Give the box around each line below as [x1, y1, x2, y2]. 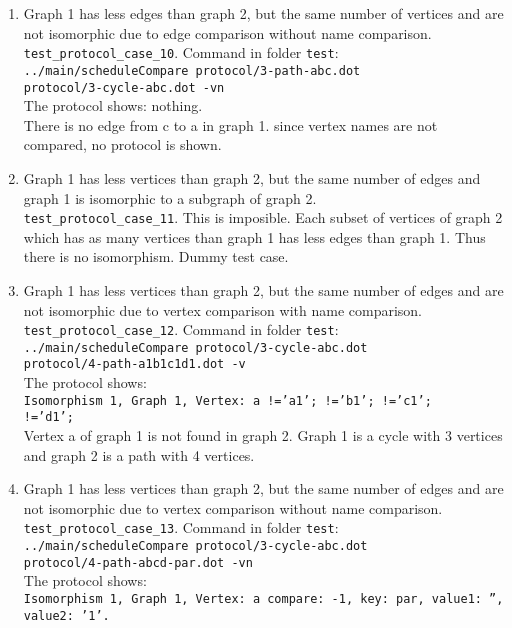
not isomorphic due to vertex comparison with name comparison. [23, 299, 423, 320]
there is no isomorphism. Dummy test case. [23, 246, 289, 267]
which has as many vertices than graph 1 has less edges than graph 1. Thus [23, 226, 486, 247]
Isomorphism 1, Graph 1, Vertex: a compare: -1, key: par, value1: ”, [23, 591, 504, 606]
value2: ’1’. [23, 608, 110, 623]
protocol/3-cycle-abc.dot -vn [23, 80, 225, 95]
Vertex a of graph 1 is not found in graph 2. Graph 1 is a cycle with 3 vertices [23, 425, 503, 446]
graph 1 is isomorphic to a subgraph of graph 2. [23, 187, 317, 208]
